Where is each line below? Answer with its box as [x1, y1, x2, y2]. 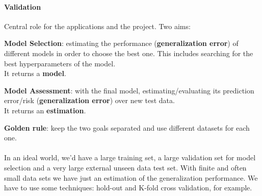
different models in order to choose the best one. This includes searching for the [4, 47, 253, 58]
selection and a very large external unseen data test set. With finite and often [4, 162, 247, 173]
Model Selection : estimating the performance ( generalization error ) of [4, 38, 239, 48]
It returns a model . [4, 68, 66, 79]
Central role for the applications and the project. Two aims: [4, 20, 191, 31]
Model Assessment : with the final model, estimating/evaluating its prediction [4, 85, 254, 95]
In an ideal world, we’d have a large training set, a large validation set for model [4, 152, 256, 163]
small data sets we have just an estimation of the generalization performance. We [4, 172, 258, 183]
